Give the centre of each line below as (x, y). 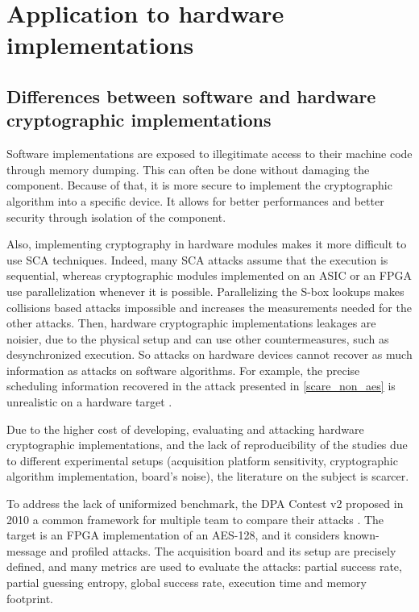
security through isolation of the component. (116, 216)
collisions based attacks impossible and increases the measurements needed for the (209, 307)
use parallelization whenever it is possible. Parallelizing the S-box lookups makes (205, 291)
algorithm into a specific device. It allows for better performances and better (195, 200)
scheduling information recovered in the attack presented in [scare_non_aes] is (201, 386)
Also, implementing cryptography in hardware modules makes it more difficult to (207, 244)
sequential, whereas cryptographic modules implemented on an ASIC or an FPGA (209, 275)
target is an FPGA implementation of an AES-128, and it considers (173, 535)
